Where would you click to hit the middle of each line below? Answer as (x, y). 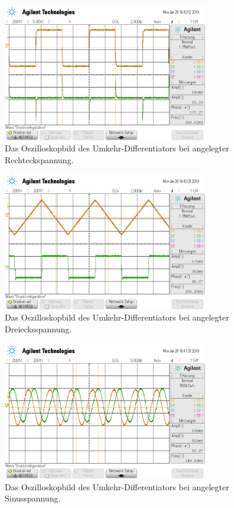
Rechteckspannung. (39, 159)
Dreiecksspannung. (38, 329)
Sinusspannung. (33, 498)
